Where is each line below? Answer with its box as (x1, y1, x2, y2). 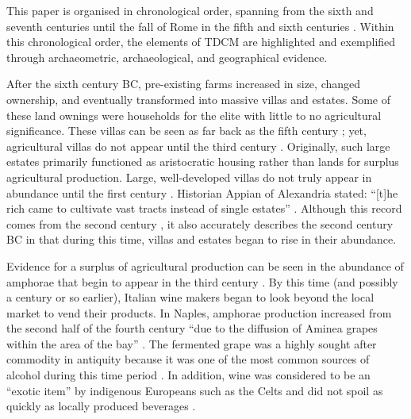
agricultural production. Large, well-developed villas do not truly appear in (6, 168, 372, 185)
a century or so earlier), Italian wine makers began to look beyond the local (6, 289, 375, 306)
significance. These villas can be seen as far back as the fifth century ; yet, (6, 122, 367, 139)
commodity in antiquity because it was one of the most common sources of (6, 351, 370, 367)
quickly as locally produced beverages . (6, 398, 196, 414)
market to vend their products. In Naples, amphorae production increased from (6, 304, 392, 321)
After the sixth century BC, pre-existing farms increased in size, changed (6, 75, 361, 92)
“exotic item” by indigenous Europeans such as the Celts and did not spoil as (6, 382, 383, 398)
